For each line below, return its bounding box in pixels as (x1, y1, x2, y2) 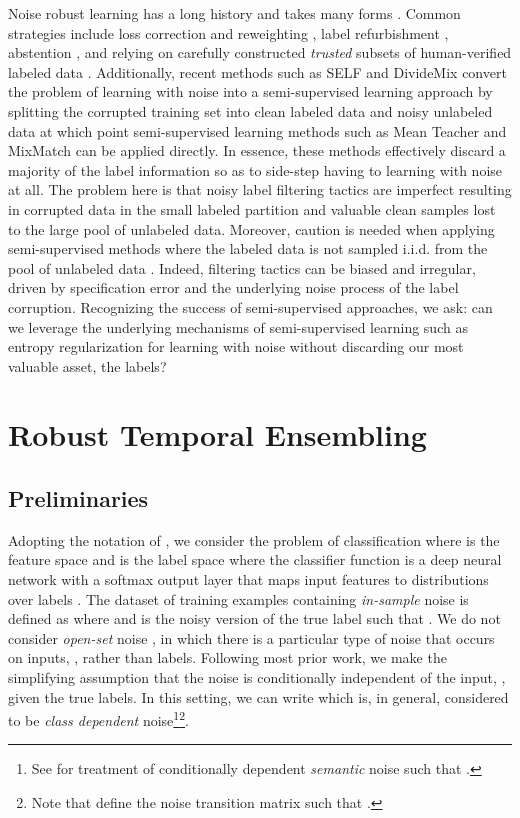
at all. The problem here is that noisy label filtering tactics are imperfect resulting (8, 179, 512, 200)
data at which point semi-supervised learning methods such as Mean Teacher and (8, 120, 507, 141)
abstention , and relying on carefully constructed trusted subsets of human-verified (8, 42, 512, 63)
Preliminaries (8, 483, 149, 514)
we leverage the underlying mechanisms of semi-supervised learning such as (8, 316, 468, 337)
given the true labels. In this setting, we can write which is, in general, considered (8, 686, 509, 707)
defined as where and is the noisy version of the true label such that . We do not (8, 608, 501, 629)
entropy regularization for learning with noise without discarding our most (8, 336, 464, 357)
